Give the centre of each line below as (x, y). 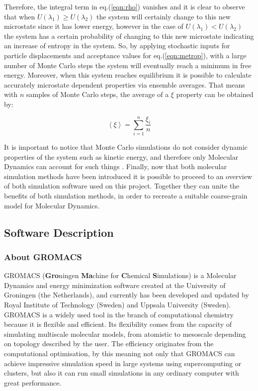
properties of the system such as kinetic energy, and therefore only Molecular (121, 156)
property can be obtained (215, 94)
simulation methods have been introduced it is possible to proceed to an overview (128, 176)
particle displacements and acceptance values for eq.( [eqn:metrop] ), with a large (125, 55)
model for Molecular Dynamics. (52, 205)
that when (20, 16)
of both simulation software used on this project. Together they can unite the (122, 186)
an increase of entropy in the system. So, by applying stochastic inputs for (117, 46)
